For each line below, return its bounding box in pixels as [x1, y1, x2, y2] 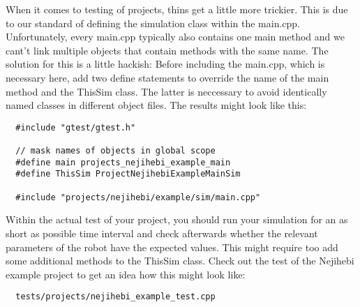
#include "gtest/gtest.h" [15, 122, 136, 133]
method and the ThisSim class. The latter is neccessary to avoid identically [6, 84, 327, 98]
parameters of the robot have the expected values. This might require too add [6, 239, 338, 254]
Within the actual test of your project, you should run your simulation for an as [6, 212, 348, 227]
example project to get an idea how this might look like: [6, 267, 246, 281]
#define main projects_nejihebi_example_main [15, 157, 231, 167]
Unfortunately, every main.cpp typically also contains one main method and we [6, 29, 345, 44]
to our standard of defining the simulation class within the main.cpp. [6, 15, 300, 30]
